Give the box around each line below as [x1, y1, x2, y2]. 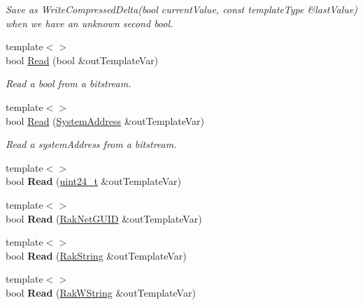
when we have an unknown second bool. [6, 15, 173, 30]
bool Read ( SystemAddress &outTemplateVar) [6, 113, 205, 128]
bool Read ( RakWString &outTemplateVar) [6, 285, 196, 299]
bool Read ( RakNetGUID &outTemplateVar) [6, 211, 202, 225]
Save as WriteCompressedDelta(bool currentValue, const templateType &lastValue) [6, 2, 358, 16]
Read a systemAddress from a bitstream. [6, 137, 177, 151]
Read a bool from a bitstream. [6, 76, 131, 91]
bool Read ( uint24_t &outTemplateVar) [6, 174, 181, 188]
